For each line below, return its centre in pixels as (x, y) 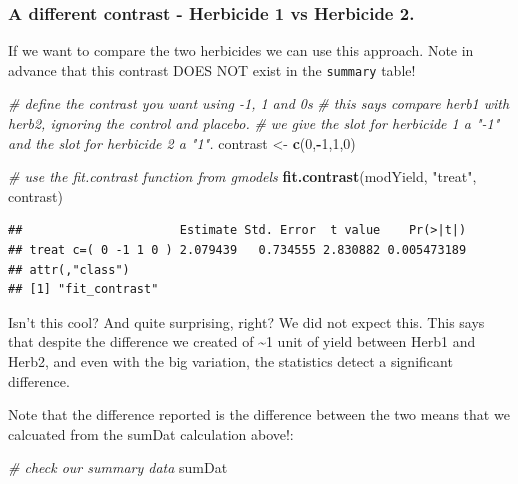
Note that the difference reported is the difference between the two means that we (259, 414)
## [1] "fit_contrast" (83, 289)
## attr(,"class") (69, 269)
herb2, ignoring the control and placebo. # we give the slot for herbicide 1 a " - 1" (254, 123)
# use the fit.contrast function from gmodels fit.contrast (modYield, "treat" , (242, 176)
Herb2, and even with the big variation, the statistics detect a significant (230, 361)
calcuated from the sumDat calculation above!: (151, 433)
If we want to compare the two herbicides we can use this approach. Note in (241, 50)
